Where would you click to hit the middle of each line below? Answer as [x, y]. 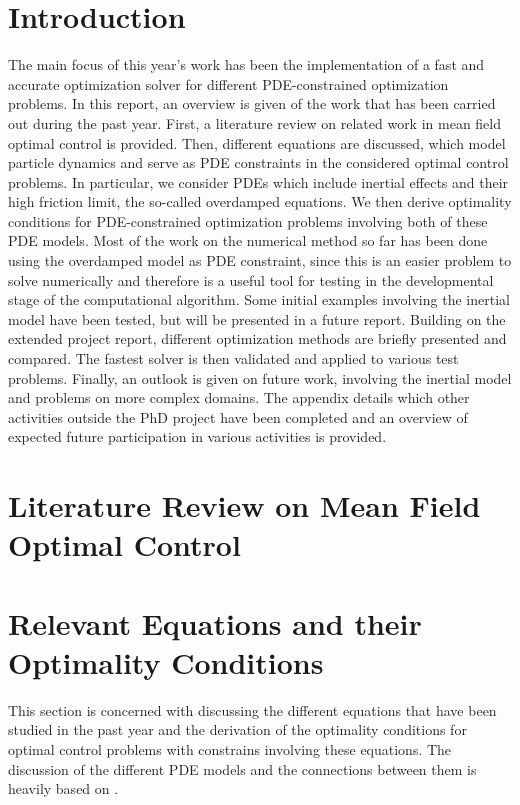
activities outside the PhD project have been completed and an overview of [238, 416]
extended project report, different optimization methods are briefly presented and [257, 338]
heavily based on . [63, 788]
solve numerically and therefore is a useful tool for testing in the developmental [251, 279]
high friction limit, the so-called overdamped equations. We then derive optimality [260, 201]
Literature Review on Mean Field [244, 505]
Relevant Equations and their [215, 622]
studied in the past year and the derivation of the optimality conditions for [237, 729]
